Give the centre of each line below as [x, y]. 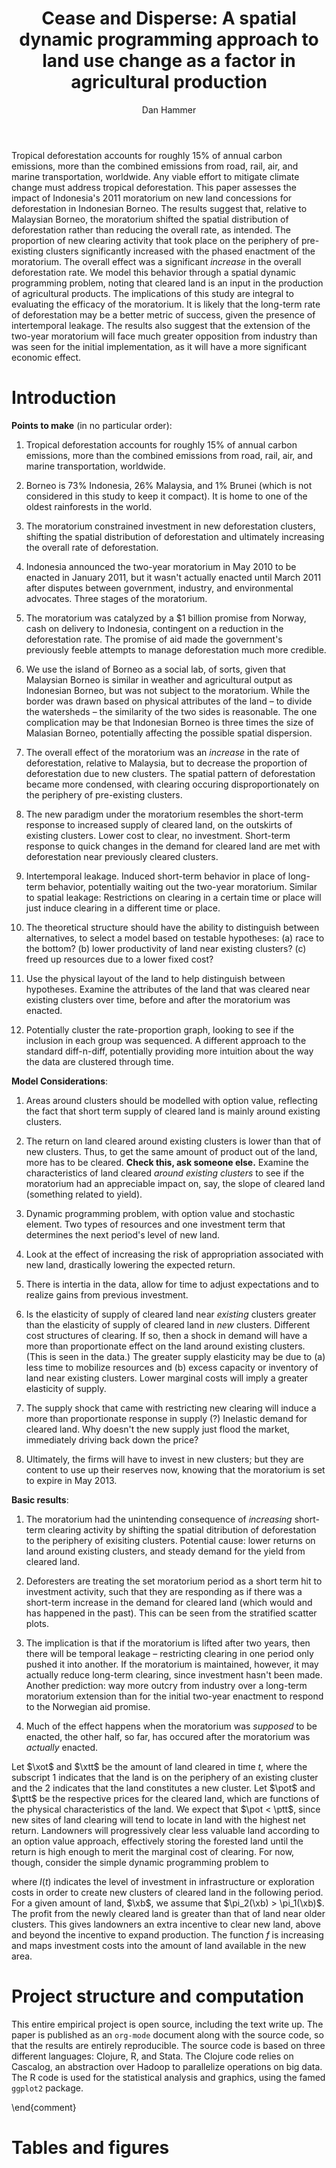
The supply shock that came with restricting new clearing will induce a [171, 1408]
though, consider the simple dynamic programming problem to [140, 1862]
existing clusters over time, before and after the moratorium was [158, 999]
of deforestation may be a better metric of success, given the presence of [163, 314]
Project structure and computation [157, 1996]
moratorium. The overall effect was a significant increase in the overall [156, 261]
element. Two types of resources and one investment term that [155, 1224]
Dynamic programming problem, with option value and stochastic [160, 1213]
